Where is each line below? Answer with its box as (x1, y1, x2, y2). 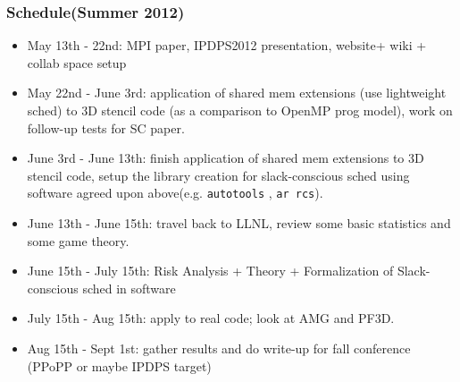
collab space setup (27, 53, 127, 72)
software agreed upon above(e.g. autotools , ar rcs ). (27, 183, 323, 202)
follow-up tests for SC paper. (27, 118, 185, 137)
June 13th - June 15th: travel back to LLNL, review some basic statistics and (27, 214, 451, 233)
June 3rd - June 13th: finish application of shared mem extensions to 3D (27, 149, 424, 167)
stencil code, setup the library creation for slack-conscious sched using (27, 166, 410, 184)
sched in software (82, 278, 176, 297)
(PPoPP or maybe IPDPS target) (27, 356, 212, 375)
